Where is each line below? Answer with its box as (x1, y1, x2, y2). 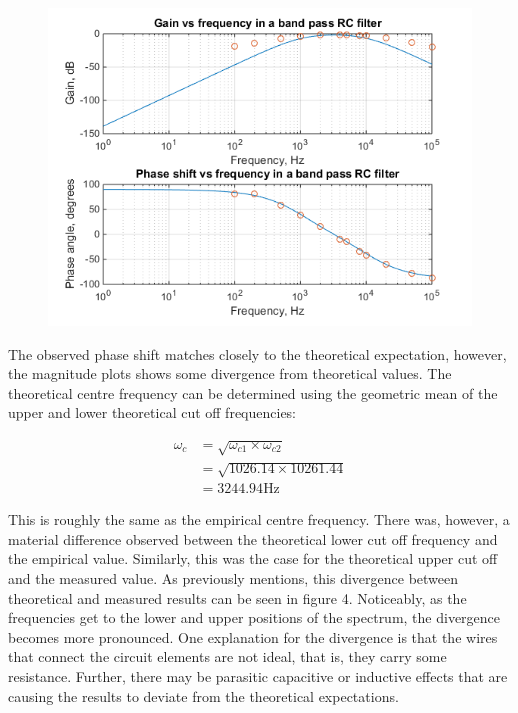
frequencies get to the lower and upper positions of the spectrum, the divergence (8, 607, 501, 628)
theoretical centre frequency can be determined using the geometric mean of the (8, 382, 498, 403)
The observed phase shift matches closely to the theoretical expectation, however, (8, 343, 507, 364)
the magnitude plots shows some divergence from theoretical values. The (8, 363, 452, 384)
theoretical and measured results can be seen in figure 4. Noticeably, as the (8, 587, 467, 608)
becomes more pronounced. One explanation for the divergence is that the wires (8, 626, 498, 647)
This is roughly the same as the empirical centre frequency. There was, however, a (8, 509, 510, 530)
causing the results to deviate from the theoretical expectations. (8, 685, 399, 706)
